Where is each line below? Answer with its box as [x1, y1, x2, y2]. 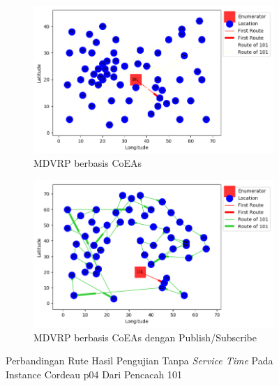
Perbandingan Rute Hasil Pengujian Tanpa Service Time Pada [6, 353, 273, 368]
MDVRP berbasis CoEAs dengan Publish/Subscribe [33, 329, 257, 344]
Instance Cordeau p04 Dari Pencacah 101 [6, 367, 182, 382]
